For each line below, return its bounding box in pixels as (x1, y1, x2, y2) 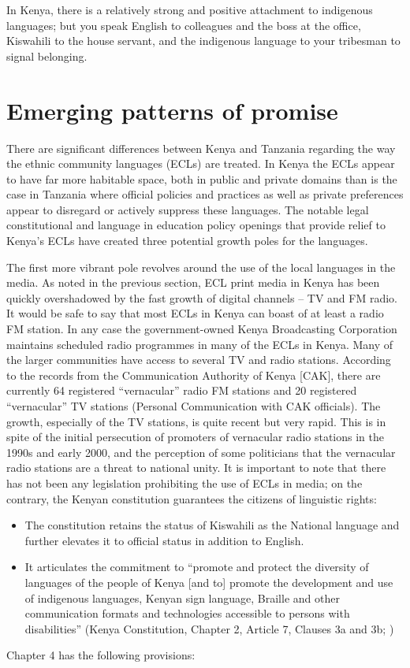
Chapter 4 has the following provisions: (6, 647, 196, 663)
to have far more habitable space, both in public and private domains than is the (6, 170, 397, 187)
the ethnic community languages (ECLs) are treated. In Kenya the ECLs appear (6, 155, 395, 172)
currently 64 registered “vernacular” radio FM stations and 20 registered (6, 382, 357, 399)
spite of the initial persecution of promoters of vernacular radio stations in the (6, 429, 384, 445)
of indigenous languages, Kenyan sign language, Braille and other (24, 589, 340, 606)
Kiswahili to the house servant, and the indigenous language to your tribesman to (6, 32, 401, 49)
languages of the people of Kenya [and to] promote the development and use (24, 573, 393, 590)
